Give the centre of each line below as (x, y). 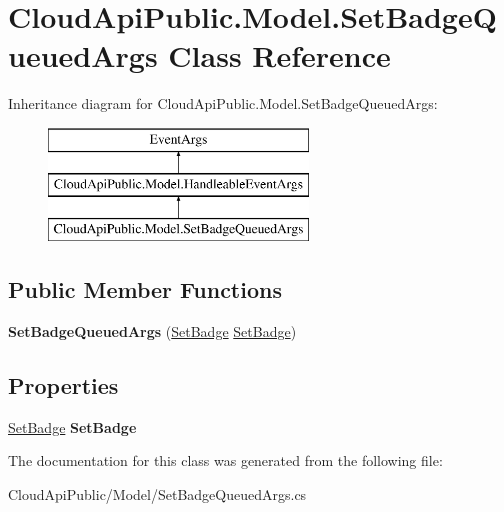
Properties (63, 385)
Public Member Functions (145, 289)
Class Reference (279, 55)
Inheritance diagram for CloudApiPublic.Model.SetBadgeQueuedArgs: (223, 103)
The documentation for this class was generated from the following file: (225, 460)
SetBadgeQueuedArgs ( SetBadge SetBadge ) (152, 331)
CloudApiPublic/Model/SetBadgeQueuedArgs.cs (157, 494)
